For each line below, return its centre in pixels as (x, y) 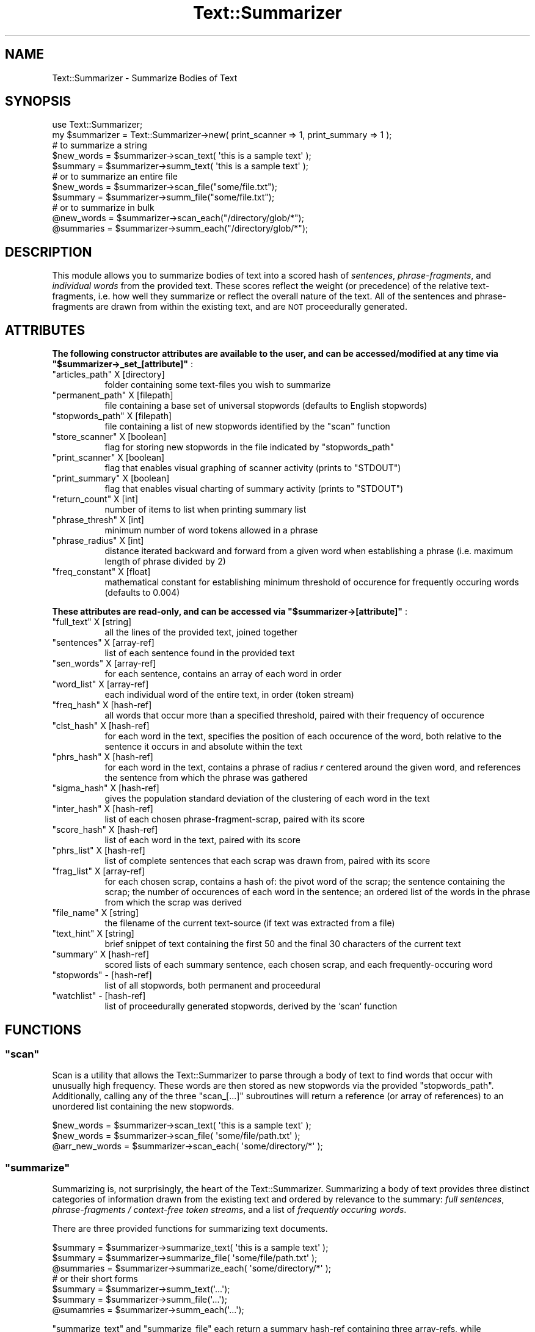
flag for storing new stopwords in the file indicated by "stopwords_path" (249, 447)
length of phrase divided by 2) (165, 562)
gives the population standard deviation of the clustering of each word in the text (267, 799)
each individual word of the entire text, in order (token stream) (229, 695)
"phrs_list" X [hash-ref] (99, 851)
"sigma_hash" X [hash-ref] (106, 788)
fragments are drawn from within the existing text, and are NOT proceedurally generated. (230, 307)
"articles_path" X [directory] (108, 375)
